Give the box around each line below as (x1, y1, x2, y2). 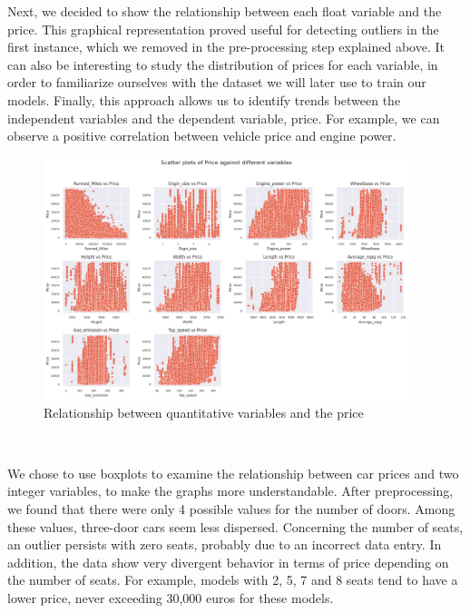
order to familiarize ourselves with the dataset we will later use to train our (7, 73, 426, 92)
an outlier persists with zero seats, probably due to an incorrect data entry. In (7, 535, 442, 554)
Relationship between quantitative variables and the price (44, 402, 364, 421)
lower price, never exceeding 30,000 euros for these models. (7, 588, 334, 607)
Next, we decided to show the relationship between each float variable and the (7, 2, 442, 20)
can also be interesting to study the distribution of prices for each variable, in (7, 54, 438, 74)
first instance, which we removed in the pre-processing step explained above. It (7, 37, 445, 56)
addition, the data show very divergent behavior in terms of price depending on (7, 552, 449, 571)
